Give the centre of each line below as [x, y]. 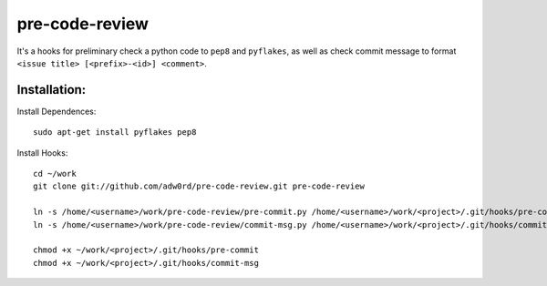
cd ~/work [55, 174]
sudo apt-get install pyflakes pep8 [115, 133]
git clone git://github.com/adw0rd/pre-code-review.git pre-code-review [199, 186]
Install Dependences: [57, 111]
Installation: [52, 90]
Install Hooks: [42, 153]
